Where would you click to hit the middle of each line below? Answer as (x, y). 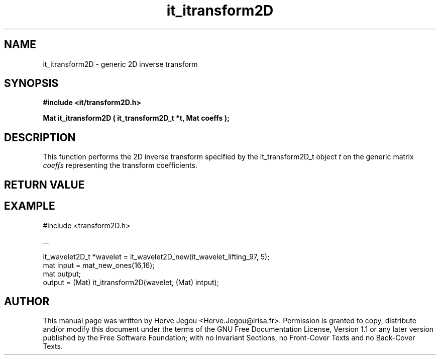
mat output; (62, 274)
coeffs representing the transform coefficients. (120, 165)
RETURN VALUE (44, 185)
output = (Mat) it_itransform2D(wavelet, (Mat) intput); (131, 282)
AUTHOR (27, 301)
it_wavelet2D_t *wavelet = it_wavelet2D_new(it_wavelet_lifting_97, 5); (156, 256)
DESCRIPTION (40, 137)
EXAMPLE (30, 206)
